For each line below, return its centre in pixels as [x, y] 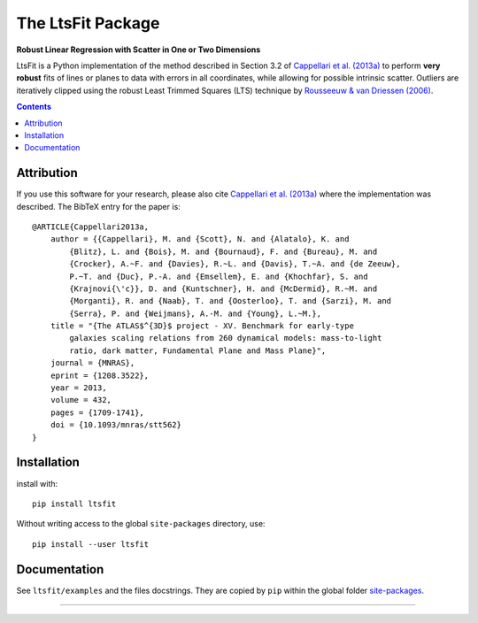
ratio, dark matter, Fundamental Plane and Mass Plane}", [198, 350]
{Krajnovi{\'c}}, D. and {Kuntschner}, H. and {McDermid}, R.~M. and [224, 288]
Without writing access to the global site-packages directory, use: [141, 524]
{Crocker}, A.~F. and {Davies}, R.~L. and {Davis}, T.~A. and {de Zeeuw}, [235, 264]
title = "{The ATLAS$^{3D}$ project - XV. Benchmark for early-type [202, 326]
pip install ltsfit [74, 504]
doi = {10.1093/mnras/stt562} [116, 425]
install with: [37, 483]
